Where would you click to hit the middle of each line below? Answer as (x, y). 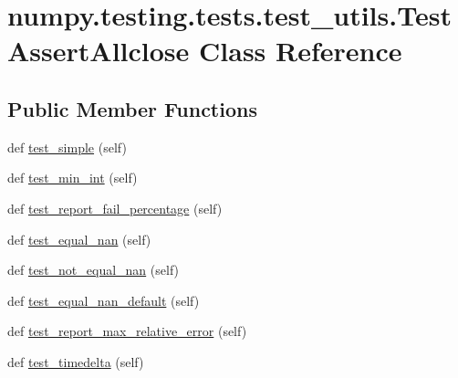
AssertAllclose (99, 51)
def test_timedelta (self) (76, 361)
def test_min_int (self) (73, 178)
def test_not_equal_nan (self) (94, 270)
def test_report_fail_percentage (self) (115, 208)
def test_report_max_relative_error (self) (127, 331)
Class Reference (301, 51)
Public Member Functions (132, 108)
